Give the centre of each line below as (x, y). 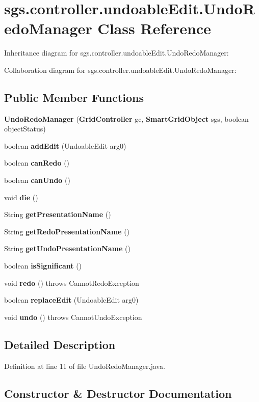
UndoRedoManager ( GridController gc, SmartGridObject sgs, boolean (126, 118)
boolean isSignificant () (43, 266)
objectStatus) (25, 129)
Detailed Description (60, 344)
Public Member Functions (74, 97)
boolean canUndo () (37, 180)
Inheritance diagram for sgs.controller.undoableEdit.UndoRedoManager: (116, 53)
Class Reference (154, 28)
